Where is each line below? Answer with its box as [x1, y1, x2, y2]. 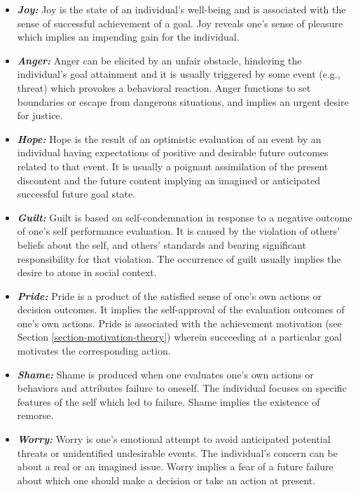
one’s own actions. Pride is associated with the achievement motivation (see [17, 315, 342, 330]
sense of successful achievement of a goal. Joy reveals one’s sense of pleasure [17, 15, 343, 30]
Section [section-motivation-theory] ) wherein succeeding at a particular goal [17, 329, 342, 344]
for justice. [17, 108, 63, 123]
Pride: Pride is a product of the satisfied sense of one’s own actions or [17, 288, 322, 303]
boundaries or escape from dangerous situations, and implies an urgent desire [17, 94, 349, 109]
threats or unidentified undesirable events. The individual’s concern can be [17, 445, 338, 460]
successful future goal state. [17, 186, 136, 201]
